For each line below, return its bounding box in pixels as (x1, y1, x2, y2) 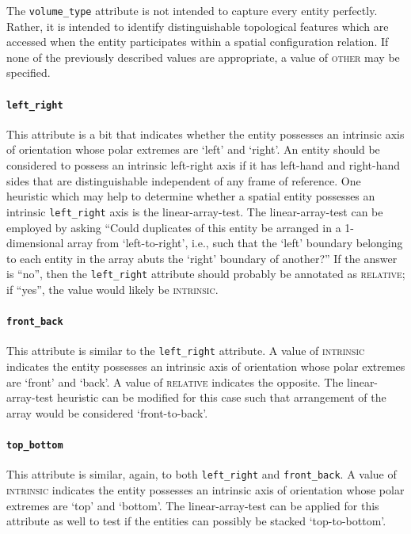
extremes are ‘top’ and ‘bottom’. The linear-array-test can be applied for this (6, 497, 379, 513)
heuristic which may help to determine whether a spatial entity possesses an (6, 188, 375, 204)
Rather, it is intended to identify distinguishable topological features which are (6, 17, 389, 34)
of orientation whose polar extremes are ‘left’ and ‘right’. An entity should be (6, 141, 380, 158)
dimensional (6, 235, 64, 251)
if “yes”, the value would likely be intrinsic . (6, 280, 219, 297)
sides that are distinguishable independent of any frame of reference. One (6, 172, 361, 189)
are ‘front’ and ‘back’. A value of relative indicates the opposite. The (6, 373, 344, 390)
